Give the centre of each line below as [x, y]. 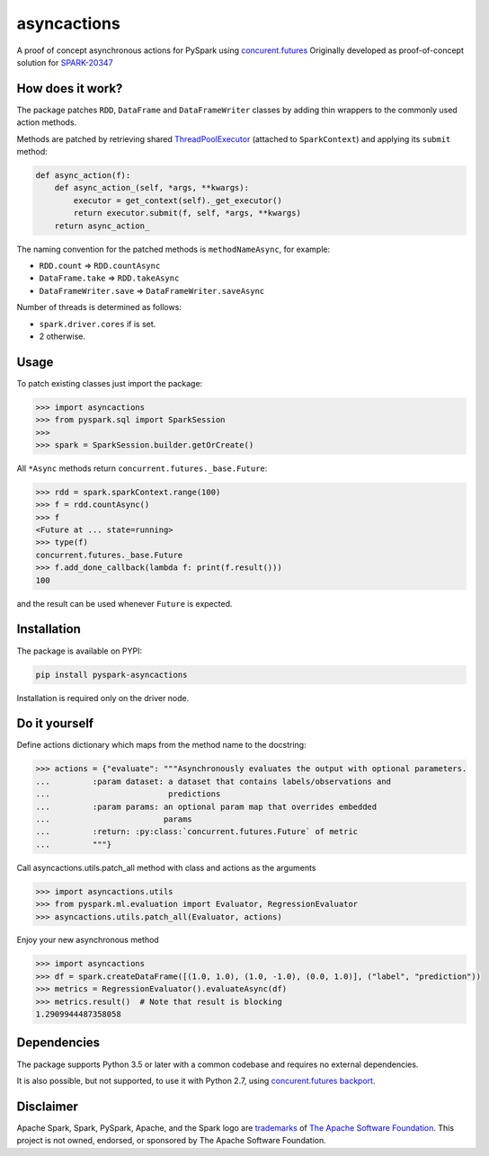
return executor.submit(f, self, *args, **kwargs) [187, 213]
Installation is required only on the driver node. [103, 698]
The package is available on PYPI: [80, 651]
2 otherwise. [62, 336]
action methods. [47, 122]
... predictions [128, 794]
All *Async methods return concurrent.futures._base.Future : [142, 468]
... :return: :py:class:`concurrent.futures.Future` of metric [197, 832]
